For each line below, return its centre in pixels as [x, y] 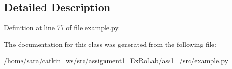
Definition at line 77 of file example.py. [62, 28]
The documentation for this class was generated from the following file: [110, 44]
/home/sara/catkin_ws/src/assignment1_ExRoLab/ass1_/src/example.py [116, 60]
